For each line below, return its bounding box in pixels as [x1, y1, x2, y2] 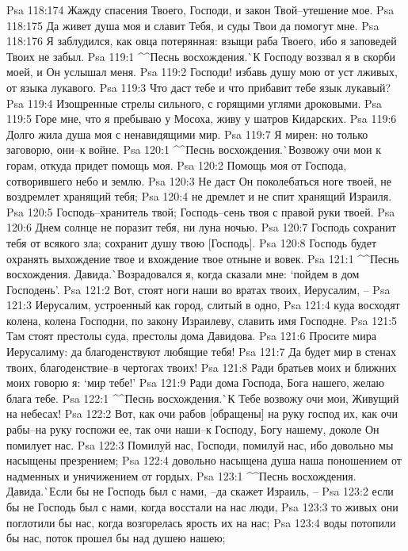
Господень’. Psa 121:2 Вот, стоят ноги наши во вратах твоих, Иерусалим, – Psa [6, 281, 391, 297]
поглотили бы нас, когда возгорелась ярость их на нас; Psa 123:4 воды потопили [6, 514, 396, 530]
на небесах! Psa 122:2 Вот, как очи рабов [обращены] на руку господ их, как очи [6, 405, 398, 422]
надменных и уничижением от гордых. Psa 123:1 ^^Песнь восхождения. [6, 467, 357, 484]
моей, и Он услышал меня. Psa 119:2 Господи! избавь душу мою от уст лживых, [6, 63, 398, 80]
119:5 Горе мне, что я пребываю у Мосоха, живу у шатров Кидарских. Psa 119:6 [6, 110, 397, 127]
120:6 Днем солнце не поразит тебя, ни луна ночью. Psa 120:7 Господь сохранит [6, 219, 396, 235]
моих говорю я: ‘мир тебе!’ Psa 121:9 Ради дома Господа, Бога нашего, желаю [6, 374, 384, 391]
